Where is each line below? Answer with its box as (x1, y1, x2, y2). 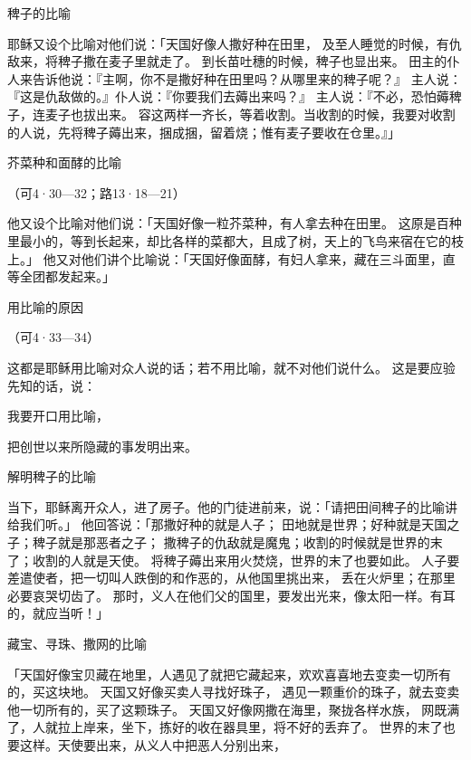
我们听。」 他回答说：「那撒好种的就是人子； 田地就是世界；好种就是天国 (19, 515, 447, 534)
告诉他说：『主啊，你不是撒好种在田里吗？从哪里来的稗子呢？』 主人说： (32, 69, 462, 88)
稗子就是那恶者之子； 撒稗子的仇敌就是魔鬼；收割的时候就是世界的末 (32, 533, 443, 552)
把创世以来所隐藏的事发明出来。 (7, 436, 197, 455)
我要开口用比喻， (7, 406, 109, 425)
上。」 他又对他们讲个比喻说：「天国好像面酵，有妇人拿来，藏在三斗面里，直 (7, 249, 456, 268)
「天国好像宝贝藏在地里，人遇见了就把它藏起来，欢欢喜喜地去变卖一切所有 (7, 664, 451, 683)
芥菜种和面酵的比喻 (7, 153, 121, 172)
